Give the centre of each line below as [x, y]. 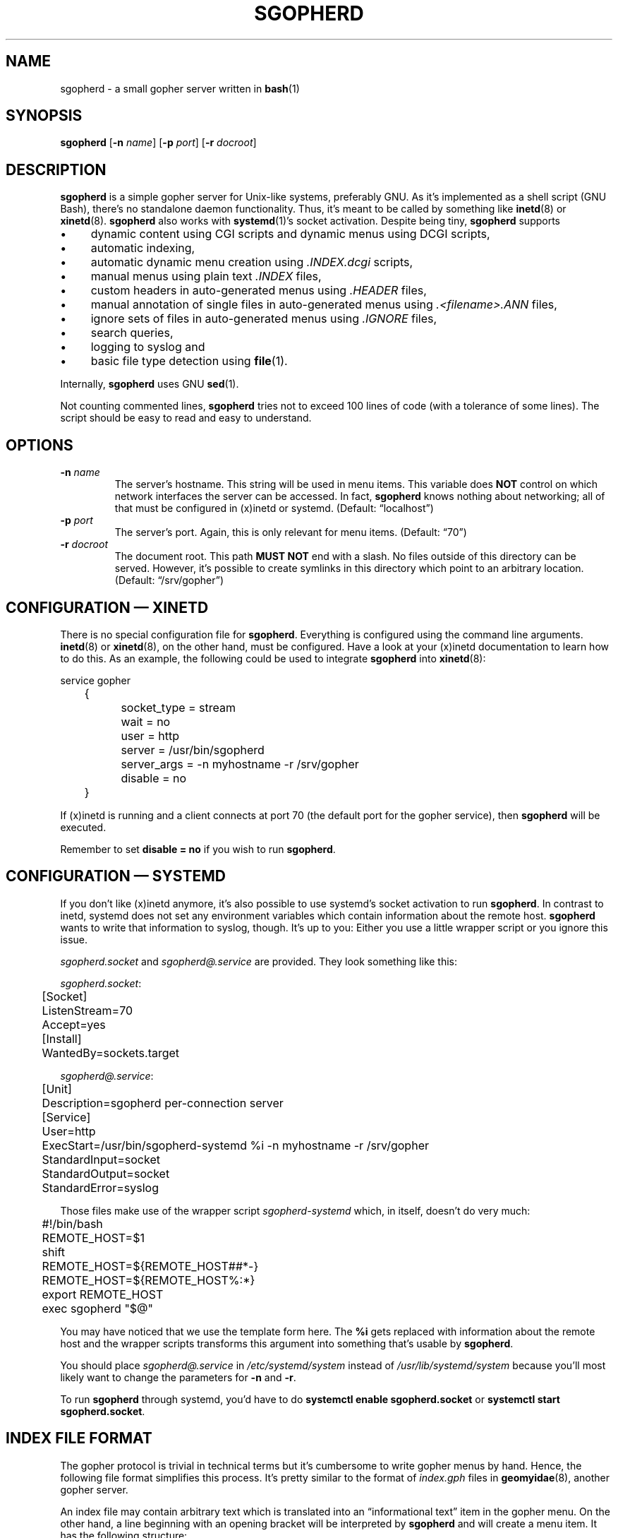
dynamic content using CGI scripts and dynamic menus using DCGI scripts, [290, 234]
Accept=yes [74, 1024]
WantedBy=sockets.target [111, 1053]
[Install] [62, 1038]
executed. [83, 827]
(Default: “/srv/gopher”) [169, 580]
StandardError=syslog [100, 1187]
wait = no [146, 721]
